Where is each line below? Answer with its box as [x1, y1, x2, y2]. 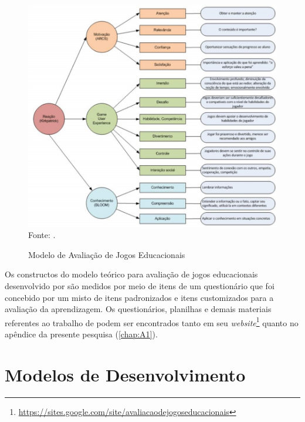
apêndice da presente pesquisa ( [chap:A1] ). [5, 327, 158, 340]
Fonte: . [28, 229, 56, 241]
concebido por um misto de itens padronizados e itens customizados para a [5, 291, 274, 303]
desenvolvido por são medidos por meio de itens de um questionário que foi [5, 279, 274, 292]
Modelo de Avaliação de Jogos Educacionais [28, 248, 185, 260]
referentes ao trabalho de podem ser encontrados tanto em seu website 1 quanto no [5, 314, 299, 329]
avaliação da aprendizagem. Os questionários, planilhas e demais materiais [5, 303, 272, 315]
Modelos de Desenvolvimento [5, 362, 246, 386]
